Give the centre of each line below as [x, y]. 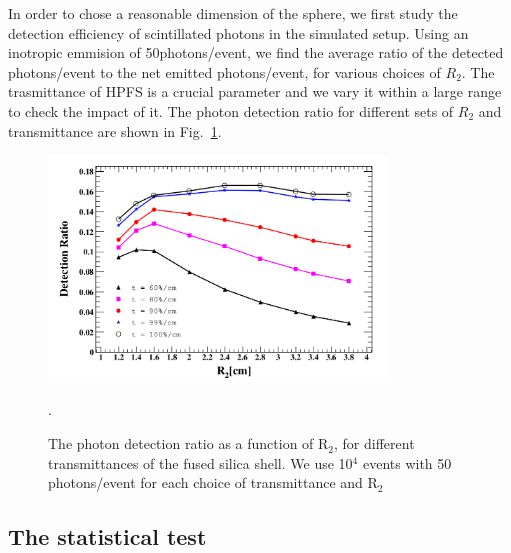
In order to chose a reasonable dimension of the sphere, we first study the [233, 13]
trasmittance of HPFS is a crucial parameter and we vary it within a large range [255, 91]
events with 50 [407, 462]
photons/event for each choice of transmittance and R [213, 482]
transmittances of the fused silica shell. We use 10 [200, 462]
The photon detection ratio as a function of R [188, 443]
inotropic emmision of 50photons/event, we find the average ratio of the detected [256, 52]
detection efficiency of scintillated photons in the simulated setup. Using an [238, 32]
